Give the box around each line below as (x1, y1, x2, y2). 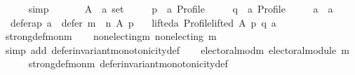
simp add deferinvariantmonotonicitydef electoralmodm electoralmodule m (5, 42, 349, 57)
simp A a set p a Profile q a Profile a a (28, 1, 333, 15)
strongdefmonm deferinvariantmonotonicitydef (28, 56, 228, 71)
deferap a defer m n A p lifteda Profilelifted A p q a (10, 15, 276, 29)
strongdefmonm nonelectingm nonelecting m (5, 29, 217, 43)
